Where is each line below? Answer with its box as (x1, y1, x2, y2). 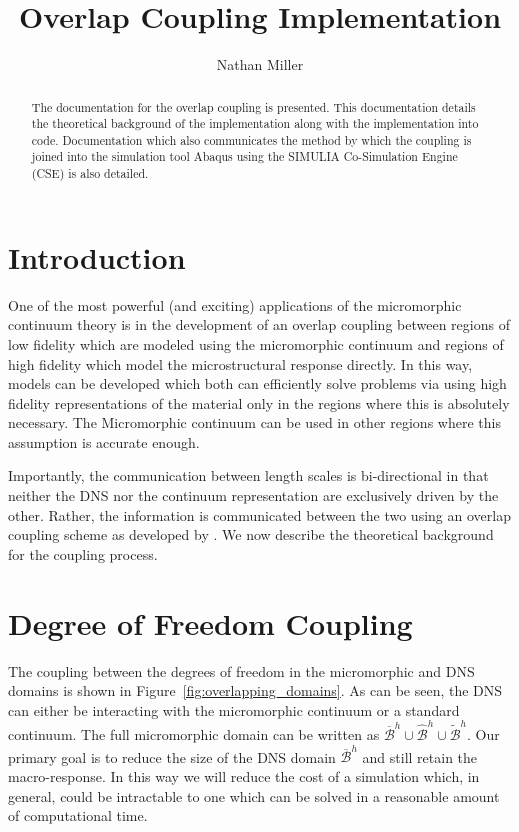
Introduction (8, 236, 186, 277)
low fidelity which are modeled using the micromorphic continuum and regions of (8, 333, 504, 354)
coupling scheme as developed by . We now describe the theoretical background (8, 524, 494, 545)
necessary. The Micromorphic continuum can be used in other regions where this (8, 412, 501, 433)
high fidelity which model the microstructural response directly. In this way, (8, 353, 473, 374)
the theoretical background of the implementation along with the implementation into (31, 115, 479, 132)
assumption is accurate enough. (8, 431, 200, 452)
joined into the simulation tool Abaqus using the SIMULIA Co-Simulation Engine (31, 148, 458, 165)
